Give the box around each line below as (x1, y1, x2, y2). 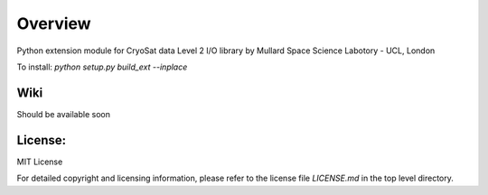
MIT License (16, 156, 63, 167)
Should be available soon (16, 108, 110, 119)
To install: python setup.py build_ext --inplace (16, 61, 188, 72)
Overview (16, 14, 91, 33)
